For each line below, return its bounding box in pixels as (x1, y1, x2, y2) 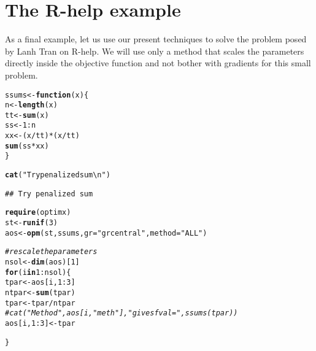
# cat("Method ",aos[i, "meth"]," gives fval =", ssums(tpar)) (5, 309, 238, 318)
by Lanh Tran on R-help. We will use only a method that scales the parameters (5, 44, 304, 57)
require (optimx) (5, 208, 71, 217)
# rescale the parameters (5, 247, 98, 256)
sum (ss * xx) (5, 141, 49, 150)
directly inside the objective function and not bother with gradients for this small (5, 56, 311, 69)
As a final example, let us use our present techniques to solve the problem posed (5, 33, 307, 45)
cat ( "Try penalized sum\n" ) (5, 171, 110, 180)
